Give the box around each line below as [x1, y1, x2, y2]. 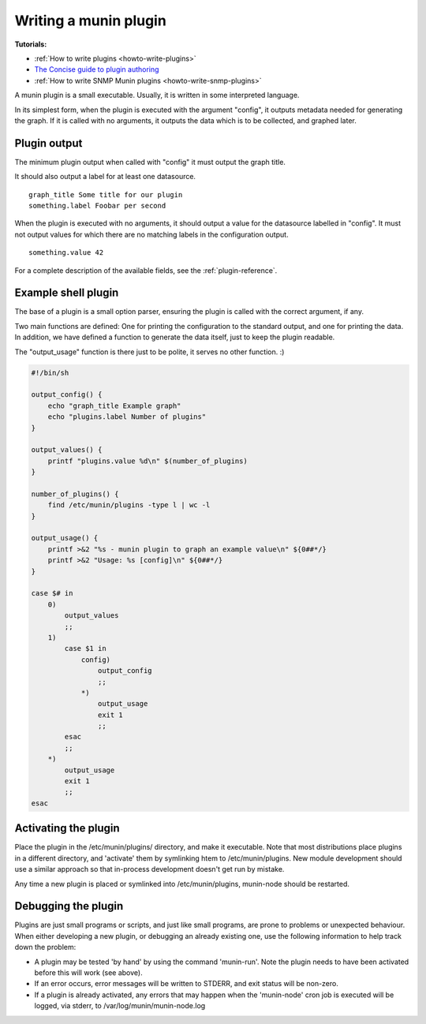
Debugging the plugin [14, 899, 124, 913]
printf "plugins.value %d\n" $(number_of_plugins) [47, 456, 248, 465]
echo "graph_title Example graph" [47, 401, 181, 410]
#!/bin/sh [31, 368, 69, 377]
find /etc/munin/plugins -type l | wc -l [47, 501, 211, 510]
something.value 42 [28, 249, 104, 257]
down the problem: [14, 943, 77, 952]
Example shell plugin [14, 286, 119, 300]
